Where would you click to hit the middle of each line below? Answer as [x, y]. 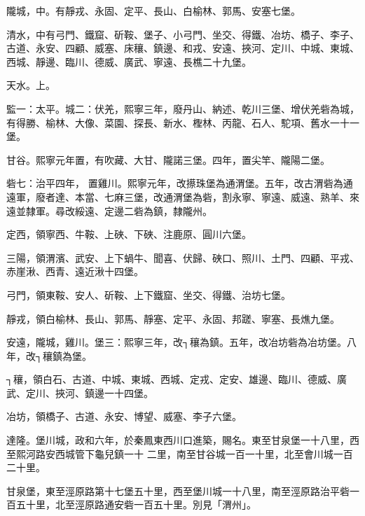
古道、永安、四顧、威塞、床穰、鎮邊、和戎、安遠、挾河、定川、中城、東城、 [183, 48]
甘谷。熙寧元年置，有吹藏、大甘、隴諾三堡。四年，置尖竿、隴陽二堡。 [168, 159]
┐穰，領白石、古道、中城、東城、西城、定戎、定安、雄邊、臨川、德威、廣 [177, 379]
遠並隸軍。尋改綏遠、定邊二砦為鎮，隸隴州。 [109, 210]
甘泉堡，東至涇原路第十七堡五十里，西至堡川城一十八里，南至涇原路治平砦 [178, 490]
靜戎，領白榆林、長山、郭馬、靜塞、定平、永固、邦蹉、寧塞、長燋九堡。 [173, 318]
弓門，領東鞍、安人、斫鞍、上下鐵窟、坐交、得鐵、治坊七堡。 [149, 294]
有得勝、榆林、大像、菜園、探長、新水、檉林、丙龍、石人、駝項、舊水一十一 [183, 122]
